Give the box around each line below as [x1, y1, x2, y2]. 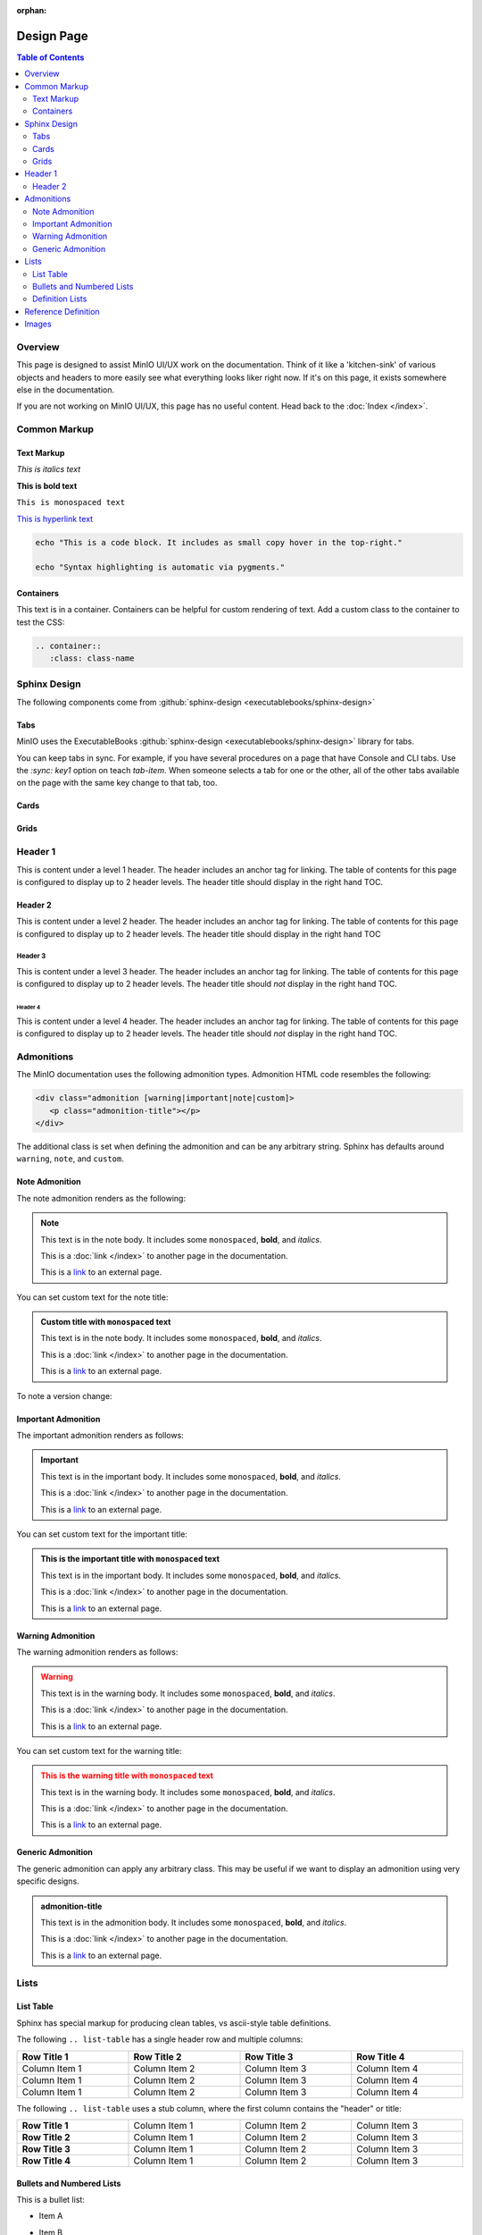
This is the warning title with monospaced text [40, 1770, 214, 1781]
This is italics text [16, 464, 81, 475]
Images [24, 318, 53, 330]
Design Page [16, 28, 88, 44]
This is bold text [16, 480, 78, 491]
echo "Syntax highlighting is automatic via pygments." [35, 562, 286, 572]
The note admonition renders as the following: [16, 1193, 187, 1203]
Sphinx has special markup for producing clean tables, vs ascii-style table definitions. [16, 2017, 332, 2028]
